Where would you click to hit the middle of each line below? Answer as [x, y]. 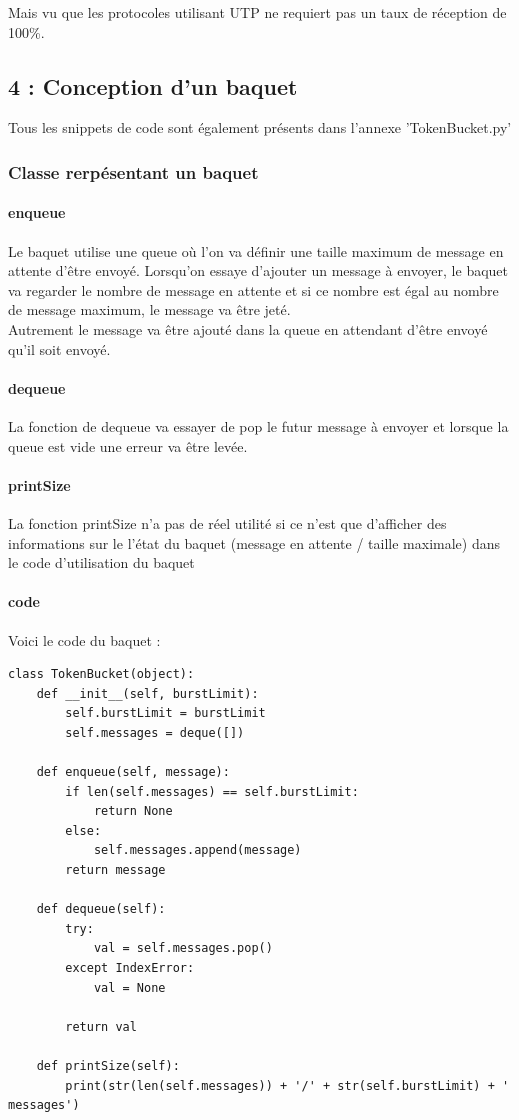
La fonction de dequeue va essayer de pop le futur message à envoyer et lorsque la [258, 425]
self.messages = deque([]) [155, 732]
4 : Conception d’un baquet [153, 85]
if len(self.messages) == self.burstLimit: [212, 791]
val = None [129, 987]
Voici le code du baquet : [84, 639]
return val [101, 1026]
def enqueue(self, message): [133, 772]
